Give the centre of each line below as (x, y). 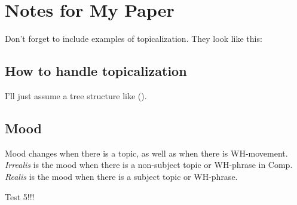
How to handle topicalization (96, 71)
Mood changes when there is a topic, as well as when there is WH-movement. (146, 153)
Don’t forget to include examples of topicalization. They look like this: (134, 39)
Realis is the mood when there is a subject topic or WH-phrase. (121, 176)
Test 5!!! (20, 196)
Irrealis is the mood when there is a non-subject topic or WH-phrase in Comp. (149, 165)
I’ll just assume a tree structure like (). (76, 95)
